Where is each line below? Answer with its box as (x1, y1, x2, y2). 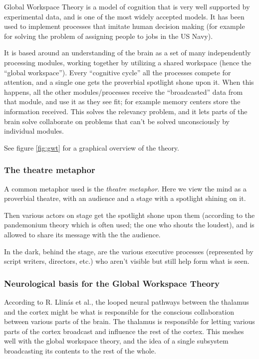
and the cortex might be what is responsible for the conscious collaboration (4, 306, 234, 317)
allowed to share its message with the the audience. (4, 229, 161, 239)
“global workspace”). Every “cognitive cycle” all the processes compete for (4, 67, 231, 77)
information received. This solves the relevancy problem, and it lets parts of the (4, 106, 248, 116)
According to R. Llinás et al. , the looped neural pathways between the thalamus (4, 296, 249, 307)
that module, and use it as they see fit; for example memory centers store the (4, 96, 241, 107)
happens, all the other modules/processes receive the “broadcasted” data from (4, 86, 243, 97)
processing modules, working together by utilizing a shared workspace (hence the (4, 57, 252, 67)
